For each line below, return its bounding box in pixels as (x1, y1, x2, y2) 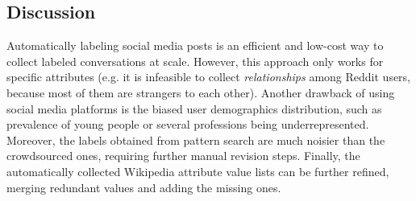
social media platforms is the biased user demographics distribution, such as (6, 100, 382, 117)
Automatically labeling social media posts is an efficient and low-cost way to (6, 37, 384, 54)
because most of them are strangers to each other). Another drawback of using (6, 84, 395, 100)
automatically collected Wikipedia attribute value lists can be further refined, (6, 162, 389, 179)
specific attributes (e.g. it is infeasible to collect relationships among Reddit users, (6, 68, 411, 85)
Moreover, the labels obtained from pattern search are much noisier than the (6, 131, 385, 148)
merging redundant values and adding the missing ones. (6, 178, 281, 195)
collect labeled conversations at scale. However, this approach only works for (6, 52, 384, 69)
